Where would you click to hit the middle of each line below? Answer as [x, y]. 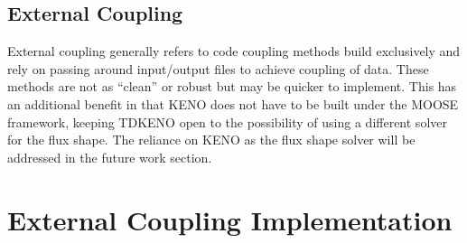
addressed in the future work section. [110, 157]
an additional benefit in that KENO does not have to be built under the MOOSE [233, 103]
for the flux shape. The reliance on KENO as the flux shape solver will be [211, 140]
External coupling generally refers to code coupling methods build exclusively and [234, 51]
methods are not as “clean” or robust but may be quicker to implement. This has [232, 86]
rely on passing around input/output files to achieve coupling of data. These [218, 68]
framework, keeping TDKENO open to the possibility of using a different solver [227, 121]
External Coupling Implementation [230, 219]
